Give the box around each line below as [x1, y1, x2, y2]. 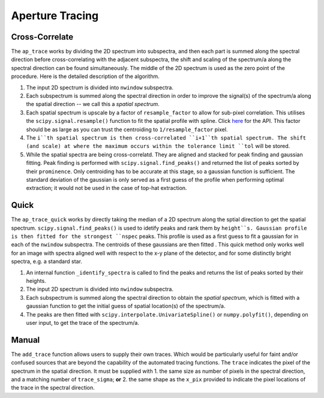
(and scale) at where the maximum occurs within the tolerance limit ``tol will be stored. [26, 143, 290, 150]
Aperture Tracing [11, 9, 99, 22]
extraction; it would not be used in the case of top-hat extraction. [26, 185, 187, 192]
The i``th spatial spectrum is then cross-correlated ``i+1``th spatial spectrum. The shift [26, 134, 306, 141]
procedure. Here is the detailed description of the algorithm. [11, 73, 160, 80]
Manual [11, 334, 40, 345]
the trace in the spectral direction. [11, 384, 95, 391]
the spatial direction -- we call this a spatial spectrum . [26, 101, 160, 108]
